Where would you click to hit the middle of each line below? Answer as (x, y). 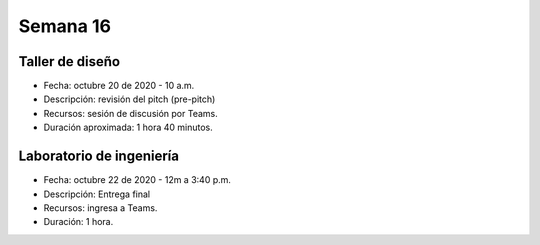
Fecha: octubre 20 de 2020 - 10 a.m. (119, 86)
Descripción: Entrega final (96, 194)
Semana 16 (65, 26)
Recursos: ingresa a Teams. (100, 207)
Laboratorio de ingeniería (99, 156)
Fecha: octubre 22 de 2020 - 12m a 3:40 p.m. (137, 180)
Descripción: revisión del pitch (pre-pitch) (129, 99)
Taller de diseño (69, 61)
